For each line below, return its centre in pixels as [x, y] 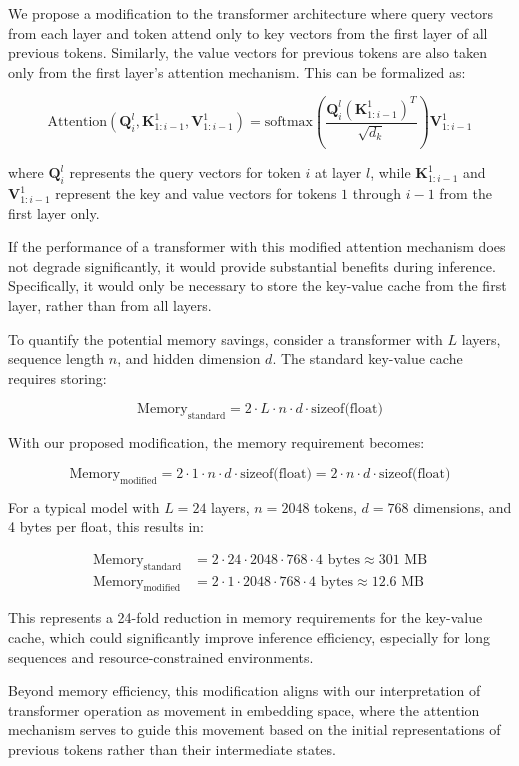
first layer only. [54, 212]
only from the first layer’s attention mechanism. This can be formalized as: [237, 71]
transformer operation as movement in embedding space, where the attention [244, 709]
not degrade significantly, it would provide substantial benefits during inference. [252, 265]
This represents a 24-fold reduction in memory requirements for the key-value [245, 617]
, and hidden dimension [189, 358]
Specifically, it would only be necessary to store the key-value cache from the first [257, 285]
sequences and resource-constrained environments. [161, 656]
